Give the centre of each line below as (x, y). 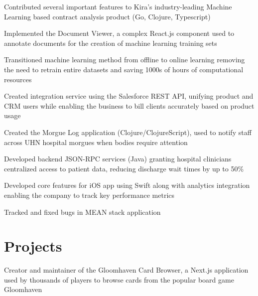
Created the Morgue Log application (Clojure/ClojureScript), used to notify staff (128, 132)
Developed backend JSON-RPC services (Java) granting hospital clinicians (118, 159)
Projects (33, 246)
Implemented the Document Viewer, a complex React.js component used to (119, 33)
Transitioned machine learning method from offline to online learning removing (125, 60)
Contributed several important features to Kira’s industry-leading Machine (118, 6)
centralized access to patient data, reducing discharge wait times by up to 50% (124, 168)
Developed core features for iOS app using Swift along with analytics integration (127, 185)
